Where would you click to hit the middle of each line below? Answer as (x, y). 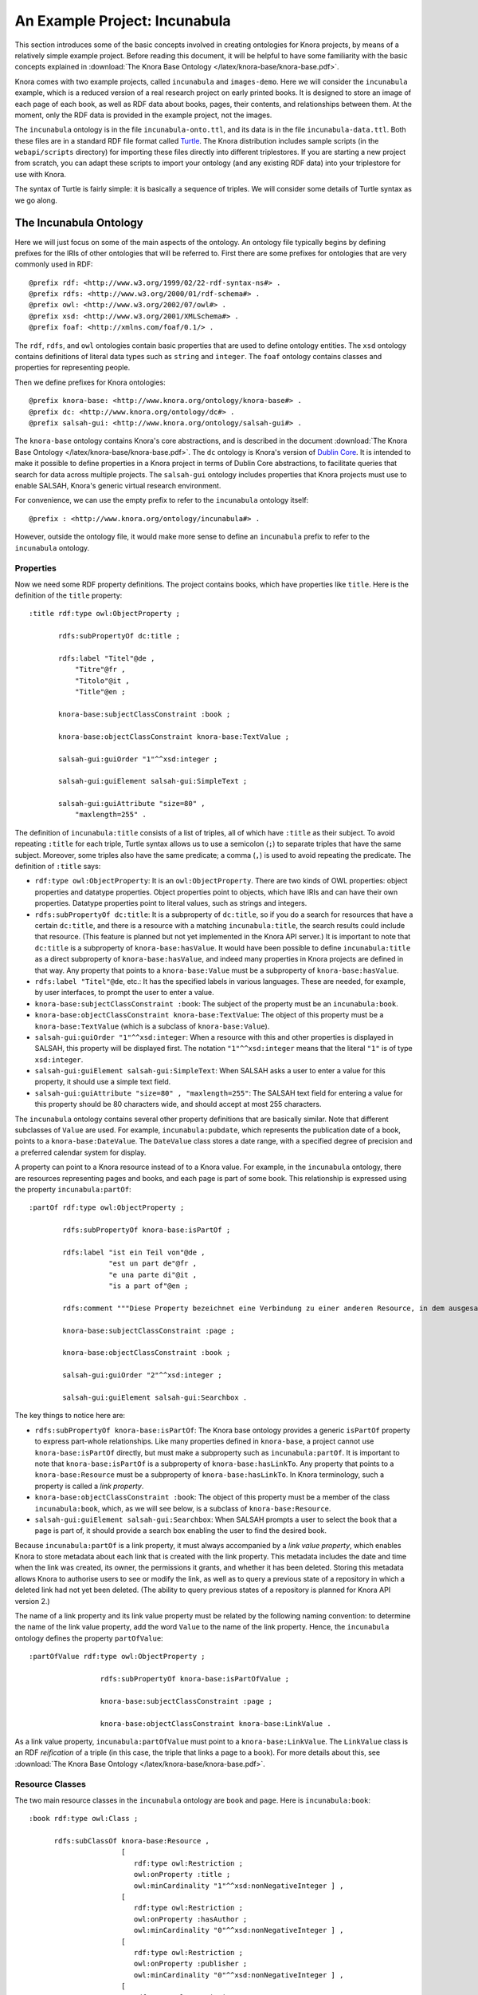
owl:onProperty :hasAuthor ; (190, 1919)
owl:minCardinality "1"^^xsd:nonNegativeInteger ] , (239, 1886)
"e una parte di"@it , (153, 1274)
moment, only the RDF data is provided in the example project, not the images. (143, 115)
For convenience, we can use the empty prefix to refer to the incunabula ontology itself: (162, 500)
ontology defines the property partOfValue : (89, 1638)
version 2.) (33, 1601)
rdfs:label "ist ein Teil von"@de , (134, 1252)
